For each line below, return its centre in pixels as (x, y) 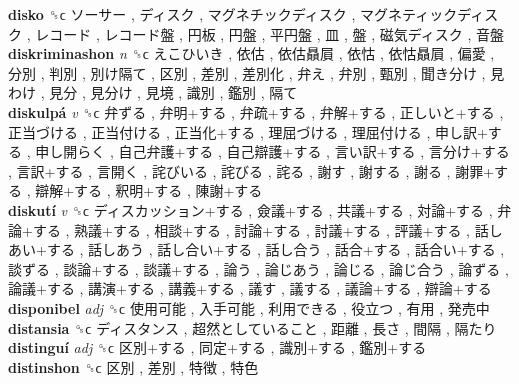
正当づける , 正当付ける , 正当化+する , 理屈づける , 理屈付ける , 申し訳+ (248, 131)
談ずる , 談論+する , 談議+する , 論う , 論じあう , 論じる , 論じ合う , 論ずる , (258, 268)
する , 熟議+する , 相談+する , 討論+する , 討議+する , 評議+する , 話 (260, 229)
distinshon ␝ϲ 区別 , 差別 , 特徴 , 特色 (133, 366)
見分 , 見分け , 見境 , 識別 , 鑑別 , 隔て (173, 92)
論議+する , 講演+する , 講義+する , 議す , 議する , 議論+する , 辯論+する (250, 288)
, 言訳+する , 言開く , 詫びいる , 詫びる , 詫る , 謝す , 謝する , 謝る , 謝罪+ (251, 170)
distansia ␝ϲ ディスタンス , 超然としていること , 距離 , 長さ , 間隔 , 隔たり (252, 327)
